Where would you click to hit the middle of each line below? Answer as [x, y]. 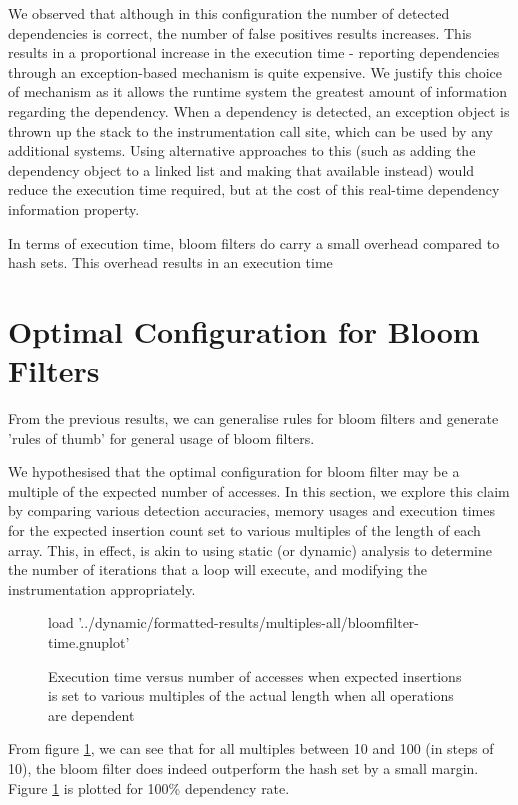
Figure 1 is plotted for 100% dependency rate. [149, 787]
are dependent [91, 714]
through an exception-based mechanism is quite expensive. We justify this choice [255, 71]
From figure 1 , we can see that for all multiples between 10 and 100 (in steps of [251, 748]
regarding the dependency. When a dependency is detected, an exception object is [259, 110]
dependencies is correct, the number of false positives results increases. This [240, 32]
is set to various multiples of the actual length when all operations [251, 695]
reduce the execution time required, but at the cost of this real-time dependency [254, 189]
